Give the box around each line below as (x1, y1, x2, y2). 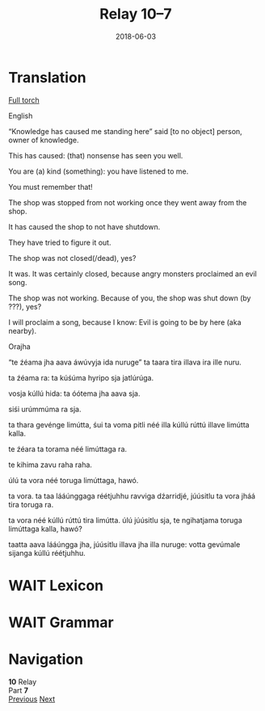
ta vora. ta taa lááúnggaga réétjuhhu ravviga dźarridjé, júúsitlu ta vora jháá (8, 490, 256, 501)
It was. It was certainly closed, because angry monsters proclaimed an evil (8, 268, 257, 279)
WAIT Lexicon (8, 576, 103, 595)
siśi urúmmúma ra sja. (8, 404, 82, 414)
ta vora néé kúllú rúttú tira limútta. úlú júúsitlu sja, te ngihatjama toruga (8, 515, 242, 525)
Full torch (8, 95, 40, 105)
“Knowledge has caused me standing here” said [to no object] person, (8, 126, 242, 136)
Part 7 (8, 686, 28, 695)
